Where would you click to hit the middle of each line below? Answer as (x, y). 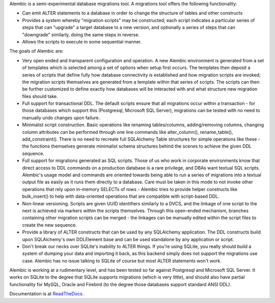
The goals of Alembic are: (36, 51)
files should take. (40, 96)
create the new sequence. (50, 225)
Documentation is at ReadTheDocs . (47, 294)
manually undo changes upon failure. (61, 118)
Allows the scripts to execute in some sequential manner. (82, 41)
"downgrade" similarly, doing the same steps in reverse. (81, 34)
